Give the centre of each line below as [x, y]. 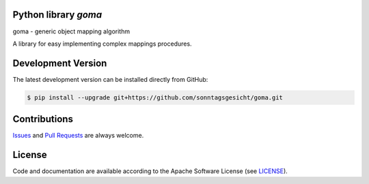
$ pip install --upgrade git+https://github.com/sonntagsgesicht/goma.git [155, 97]
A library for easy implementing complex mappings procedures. [102, 44]
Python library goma [57, 15]
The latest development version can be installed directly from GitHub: [110, 79]
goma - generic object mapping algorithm [71, 31]
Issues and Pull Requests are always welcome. [78, 136]
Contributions [43, 119]
